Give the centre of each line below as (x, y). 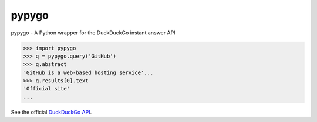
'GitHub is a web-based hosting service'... (88, 72)
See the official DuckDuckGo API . (51, 112)
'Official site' (47, 89)
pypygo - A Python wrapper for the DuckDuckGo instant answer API (93, 33)
